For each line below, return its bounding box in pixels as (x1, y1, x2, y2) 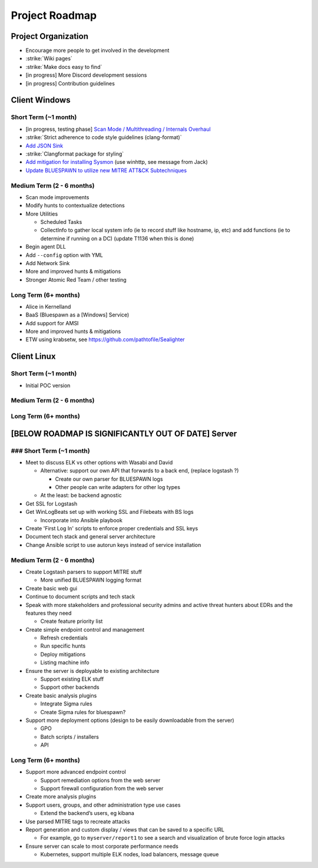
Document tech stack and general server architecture (25, 533, 155, 540)
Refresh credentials (40, 634, 88, 642)
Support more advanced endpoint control (25, 768, 126, 775)
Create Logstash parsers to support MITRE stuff (25, 568, 143, 575)
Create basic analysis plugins (25, 692, 97, 699)
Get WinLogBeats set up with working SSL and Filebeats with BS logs (25, 509, 194, 516)
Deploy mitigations (40, 651, 86, 658)
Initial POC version (25, 382, 71, 389)
